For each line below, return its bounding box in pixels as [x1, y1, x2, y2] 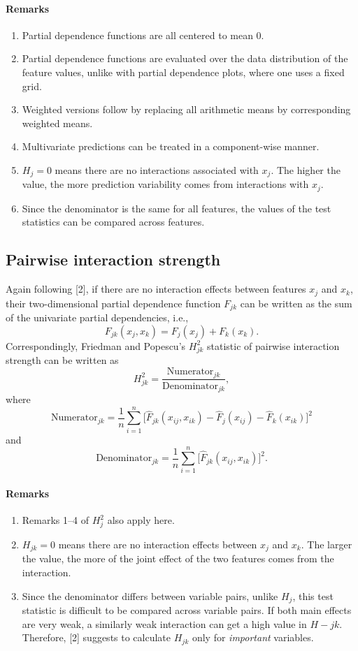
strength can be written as [6, 353, 119, 367]
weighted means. [22, 115, 93, 130]
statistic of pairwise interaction [206, 338, 340, 353]
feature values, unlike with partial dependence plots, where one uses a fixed [22, 64, 345, 79]
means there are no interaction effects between [58, 536, 257, 551]
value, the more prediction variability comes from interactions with [22, 177, 309, 191]
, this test [292, 588, 334, 603]
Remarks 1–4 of [22, 513, 89, 527]
